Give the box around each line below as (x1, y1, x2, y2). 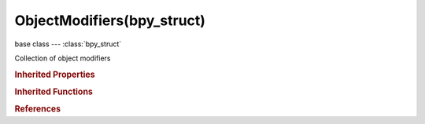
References (14, 104, 61, 115)
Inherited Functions (14, 86, 94, 97)
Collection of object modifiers (14, 53, 111, 63)
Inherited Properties (14, 69, 96, 80)
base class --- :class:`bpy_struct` (14, 39, 122, 49)
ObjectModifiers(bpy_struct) (14, 12, 206, 29)
